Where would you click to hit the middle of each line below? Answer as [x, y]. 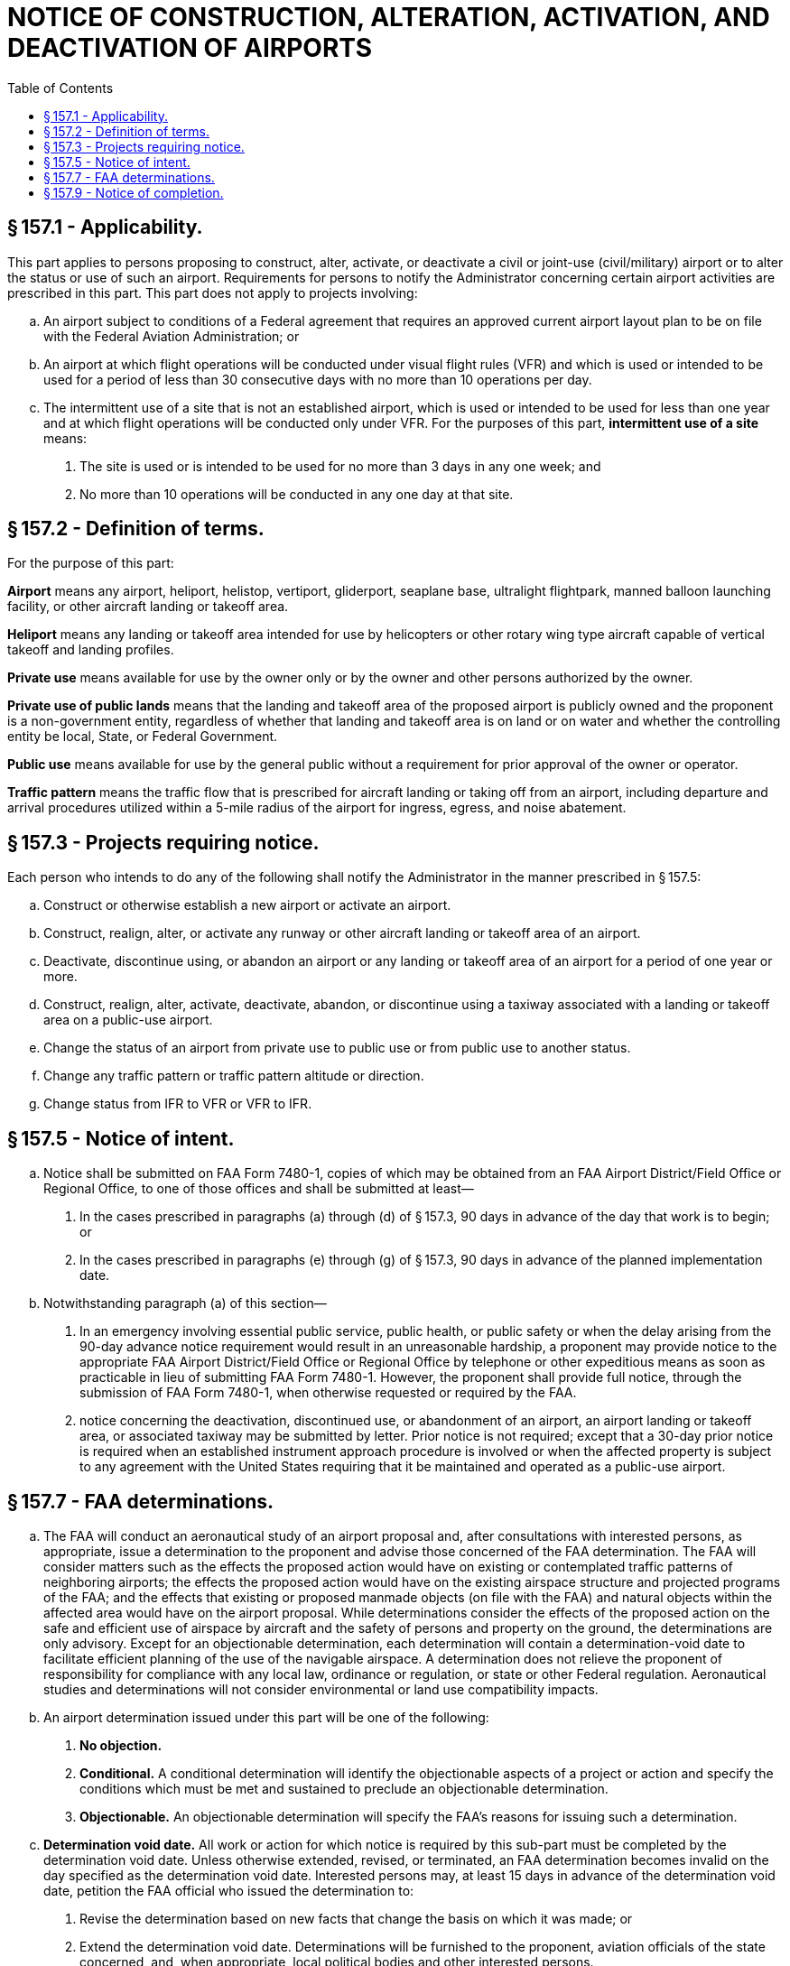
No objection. [121, 1745]
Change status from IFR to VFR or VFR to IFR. [178, 1104]
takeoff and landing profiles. [91, 650]
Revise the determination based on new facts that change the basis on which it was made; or [356, 1918]
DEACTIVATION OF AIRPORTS [190, 48]
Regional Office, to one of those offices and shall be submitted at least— [259, 1189]
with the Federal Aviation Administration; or [172, 336]
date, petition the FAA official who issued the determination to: [229, 1890]
